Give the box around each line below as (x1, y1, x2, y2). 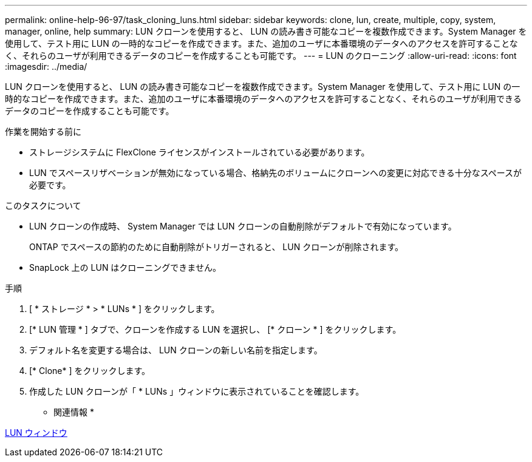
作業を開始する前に (5, 126, 81, 137)
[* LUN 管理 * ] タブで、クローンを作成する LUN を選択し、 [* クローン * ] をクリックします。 (29, 324, 401, 335)
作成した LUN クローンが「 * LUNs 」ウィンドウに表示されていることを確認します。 (29, 386, 364, 396)
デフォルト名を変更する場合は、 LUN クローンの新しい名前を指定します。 (29, 345, 322, 355)
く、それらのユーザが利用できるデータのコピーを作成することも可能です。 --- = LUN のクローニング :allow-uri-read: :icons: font (5, 50, 517, 61)
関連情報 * (53, 407, 94, 417)
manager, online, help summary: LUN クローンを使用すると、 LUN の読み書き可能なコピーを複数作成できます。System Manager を (5, 26, 527, 36)
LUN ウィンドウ (5, 427, 67, 438)
